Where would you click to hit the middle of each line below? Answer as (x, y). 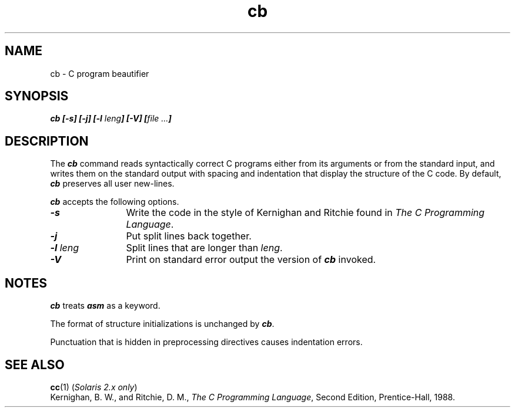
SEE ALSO (35, 364)
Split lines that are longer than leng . (204, 248)
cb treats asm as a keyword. (105, 306)
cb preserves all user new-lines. (112, 184)
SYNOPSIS (37, 96)
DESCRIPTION (47, 141)
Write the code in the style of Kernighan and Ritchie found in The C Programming (305, 213)
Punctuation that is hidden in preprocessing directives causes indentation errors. (206, 342)
